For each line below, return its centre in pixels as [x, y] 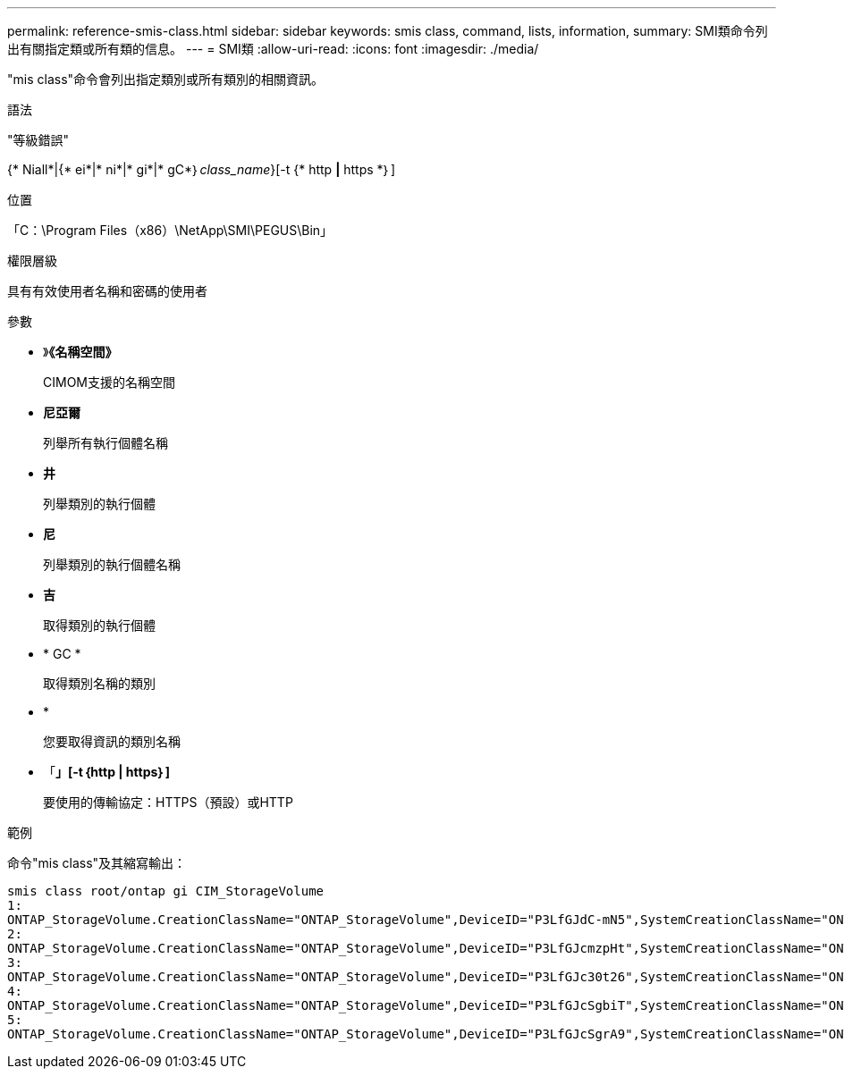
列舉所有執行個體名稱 [105, 443]
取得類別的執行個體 [99, 625]
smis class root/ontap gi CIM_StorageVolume [166, 891]
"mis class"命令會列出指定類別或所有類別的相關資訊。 [166, 79]
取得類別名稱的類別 [99, 683]
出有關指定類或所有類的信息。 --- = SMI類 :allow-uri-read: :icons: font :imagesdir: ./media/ [273, 49]
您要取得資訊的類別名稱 [112, 741]
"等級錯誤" [38, 140]
